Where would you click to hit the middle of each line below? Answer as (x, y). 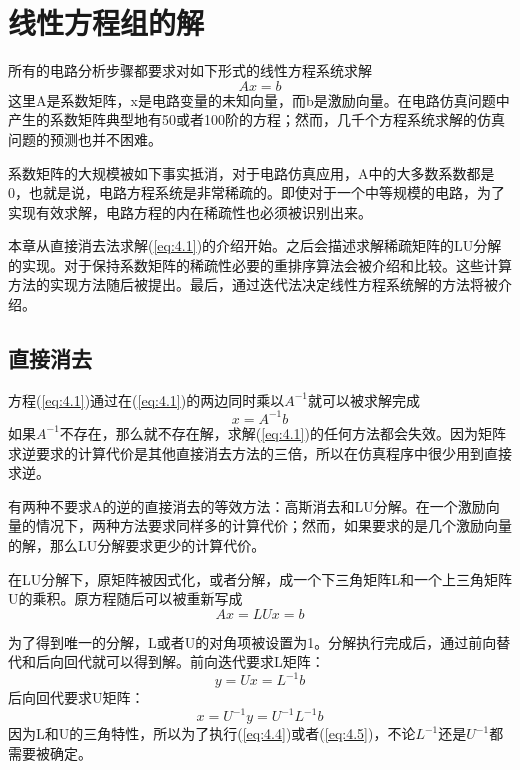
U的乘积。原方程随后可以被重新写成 (125, 598)
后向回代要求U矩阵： (76, 697)
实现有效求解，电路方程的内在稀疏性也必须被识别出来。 (190, 211)
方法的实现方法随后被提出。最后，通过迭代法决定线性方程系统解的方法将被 (253, 284)
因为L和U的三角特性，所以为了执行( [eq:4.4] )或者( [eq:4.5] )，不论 (212, 733)
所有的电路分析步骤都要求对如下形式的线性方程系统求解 (190, 70)
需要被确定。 (50, 753)
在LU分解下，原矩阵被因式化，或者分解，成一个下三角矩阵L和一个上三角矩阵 (260, 578)
